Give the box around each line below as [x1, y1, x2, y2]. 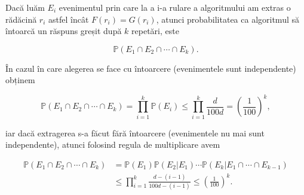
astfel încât [48, 13, 89, 25]
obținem [5, 74, 35, 86]
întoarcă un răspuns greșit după [5, 25, 122, 37]
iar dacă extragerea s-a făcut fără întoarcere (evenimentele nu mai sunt [5, 126, 265, 139]
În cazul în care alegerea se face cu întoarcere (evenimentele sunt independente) [5, 62, 296, 74]
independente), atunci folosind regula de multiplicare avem [5, 138, 220, 151]
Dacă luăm [5, 1, 45, 13]
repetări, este [131, 25, 179, 37]
